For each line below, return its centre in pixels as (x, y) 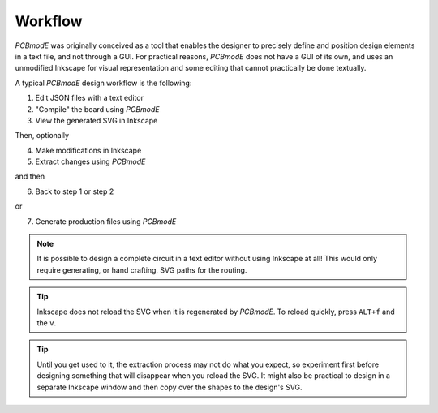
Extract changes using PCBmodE (90, 161)
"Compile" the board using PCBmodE (97, 109)
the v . (47, 323)
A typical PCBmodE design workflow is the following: (103, 83)
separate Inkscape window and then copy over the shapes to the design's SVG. (170, 387)
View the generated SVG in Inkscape (97, 120)
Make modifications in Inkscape (88, 150)
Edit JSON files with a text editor (89, 98)
